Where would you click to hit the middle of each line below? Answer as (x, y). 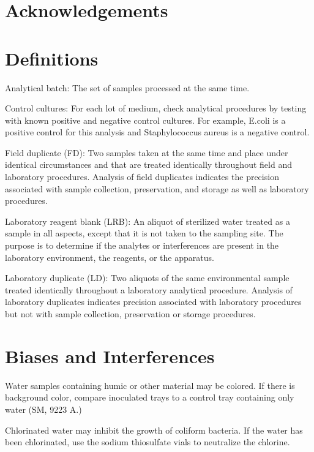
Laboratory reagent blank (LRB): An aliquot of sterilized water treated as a (148, 221)
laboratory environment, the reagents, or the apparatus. (110, 257)
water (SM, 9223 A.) (43, 409)
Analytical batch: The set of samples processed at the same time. (127, 87)
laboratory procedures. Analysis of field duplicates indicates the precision (142, 177)
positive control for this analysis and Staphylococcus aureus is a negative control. (157, 132)
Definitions (52, 58)
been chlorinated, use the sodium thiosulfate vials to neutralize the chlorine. (148, 442)
